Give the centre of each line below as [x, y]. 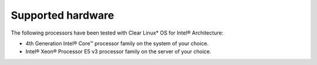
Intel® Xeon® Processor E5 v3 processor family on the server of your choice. [118, 52]
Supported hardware [63, 15]
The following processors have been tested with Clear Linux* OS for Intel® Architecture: [117, 33]
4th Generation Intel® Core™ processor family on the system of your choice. [117, 43]
